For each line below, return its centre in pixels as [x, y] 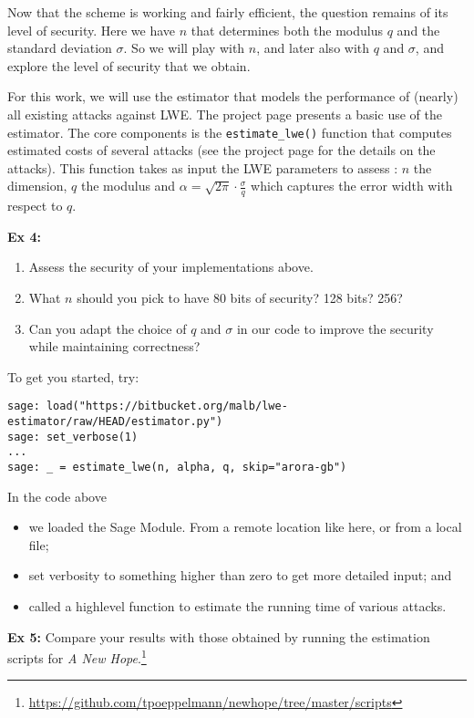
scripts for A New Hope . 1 [77, 656]
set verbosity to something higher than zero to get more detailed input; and [240, 575]
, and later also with [313, 48]
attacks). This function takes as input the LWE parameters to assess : [203, 167]
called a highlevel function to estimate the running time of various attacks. [237, 606]
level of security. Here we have [92, 30]
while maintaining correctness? [114, 346]
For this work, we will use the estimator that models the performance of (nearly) [233, 96]
